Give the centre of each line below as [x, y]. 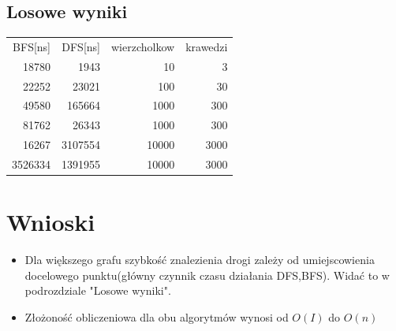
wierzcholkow [143, 46]
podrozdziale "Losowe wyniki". [98, 290]
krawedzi [207, 46]
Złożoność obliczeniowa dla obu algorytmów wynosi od [157, 317]
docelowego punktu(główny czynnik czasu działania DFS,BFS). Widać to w [207, 275]
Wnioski [51, 222]
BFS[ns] [32, 46]
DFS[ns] [81, 46]
